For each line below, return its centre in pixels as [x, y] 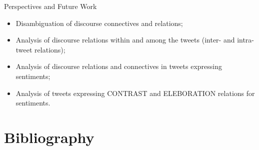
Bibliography [49, 137]
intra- [246, 40]
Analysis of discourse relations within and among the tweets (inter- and [125, 40]
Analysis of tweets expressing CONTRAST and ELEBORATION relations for [135, 93]
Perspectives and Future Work [50, 6]
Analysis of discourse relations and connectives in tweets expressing [119, 66]
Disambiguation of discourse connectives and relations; [99, 23]
